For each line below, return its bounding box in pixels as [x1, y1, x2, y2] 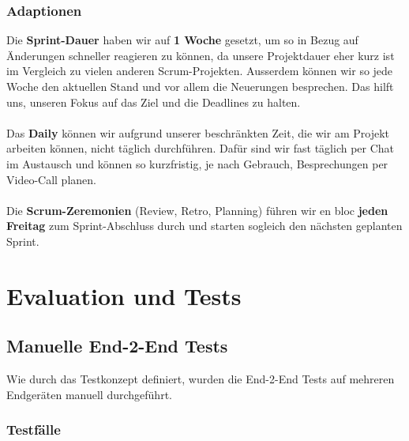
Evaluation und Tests [6, 279, 242, 311]
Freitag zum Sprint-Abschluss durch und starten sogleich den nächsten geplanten [6, 217, 403, 234]
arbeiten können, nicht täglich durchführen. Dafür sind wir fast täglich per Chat [6, 140, 395, 156]
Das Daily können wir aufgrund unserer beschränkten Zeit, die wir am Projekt [6, 124, 389, 141]
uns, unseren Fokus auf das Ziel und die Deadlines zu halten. [6, 93, 301, 110]
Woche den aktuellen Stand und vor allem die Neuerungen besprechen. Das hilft [6, 78, 394, 94]
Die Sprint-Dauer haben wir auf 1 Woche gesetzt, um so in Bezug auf [6, 32, 358, 48]
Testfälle [6, 420, 61, 439]
